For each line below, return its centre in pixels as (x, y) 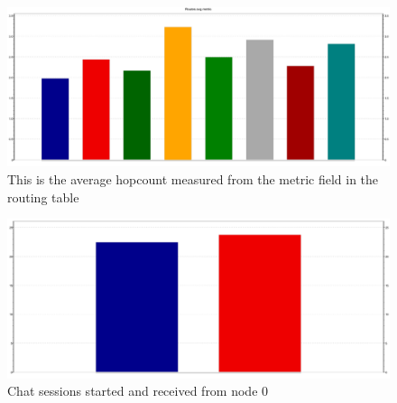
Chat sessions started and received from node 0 (138, 391)
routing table (43, 197)
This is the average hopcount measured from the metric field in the (193, 178)
